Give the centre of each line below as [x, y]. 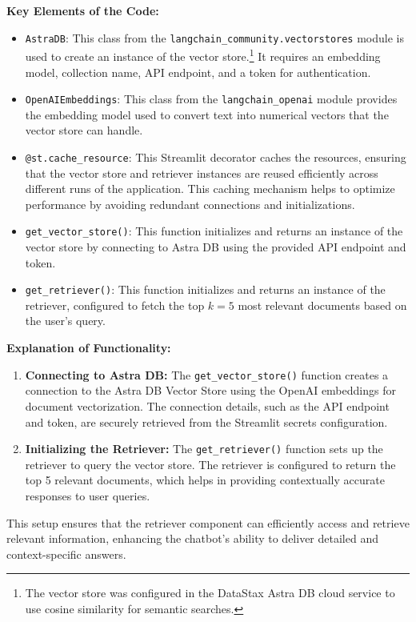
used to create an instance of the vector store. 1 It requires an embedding [203, 55]
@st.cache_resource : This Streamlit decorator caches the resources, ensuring [216, 157]
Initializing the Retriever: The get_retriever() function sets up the [204, 449]
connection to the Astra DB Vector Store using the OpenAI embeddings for [210, 390]
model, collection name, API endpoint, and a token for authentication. [198, 72]
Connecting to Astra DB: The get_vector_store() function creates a [207, 374]
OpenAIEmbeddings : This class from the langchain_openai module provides [211, 99]
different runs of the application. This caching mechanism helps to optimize [210, 189]
